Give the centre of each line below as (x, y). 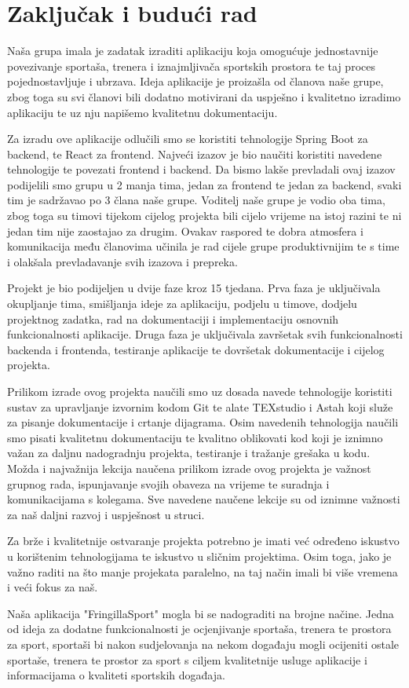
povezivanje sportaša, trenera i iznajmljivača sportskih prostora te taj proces (191, 66)
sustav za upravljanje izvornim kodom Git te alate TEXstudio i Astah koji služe (200, 406)
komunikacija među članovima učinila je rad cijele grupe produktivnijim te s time (203, 246)
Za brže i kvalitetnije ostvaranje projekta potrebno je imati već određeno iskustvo (203, 541)
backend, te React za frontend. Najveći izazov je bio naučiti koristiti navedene (195, 154)
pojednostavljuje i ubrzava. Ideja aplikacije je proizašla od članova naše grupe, (195, 81)
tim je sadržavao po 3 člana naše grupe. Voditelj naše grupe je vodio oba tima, (196, 200)
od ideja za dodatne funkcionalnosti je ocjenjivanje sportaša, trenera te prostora (199, 629)
